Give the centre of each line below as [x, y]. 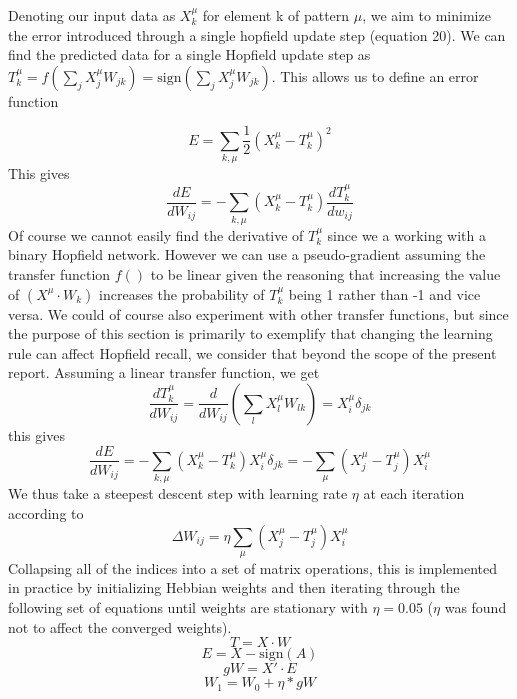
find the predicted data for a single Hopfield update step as [189, 54]
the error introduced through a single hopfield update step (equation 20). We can [257, 34]
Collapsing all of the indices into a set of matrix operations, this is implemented [252, 567]
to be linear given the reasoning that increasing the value [325, 273]
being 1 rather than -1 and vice [384, 293]
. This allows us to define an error [375, 75]
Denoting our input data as [92, 15]
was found [475, 607]
